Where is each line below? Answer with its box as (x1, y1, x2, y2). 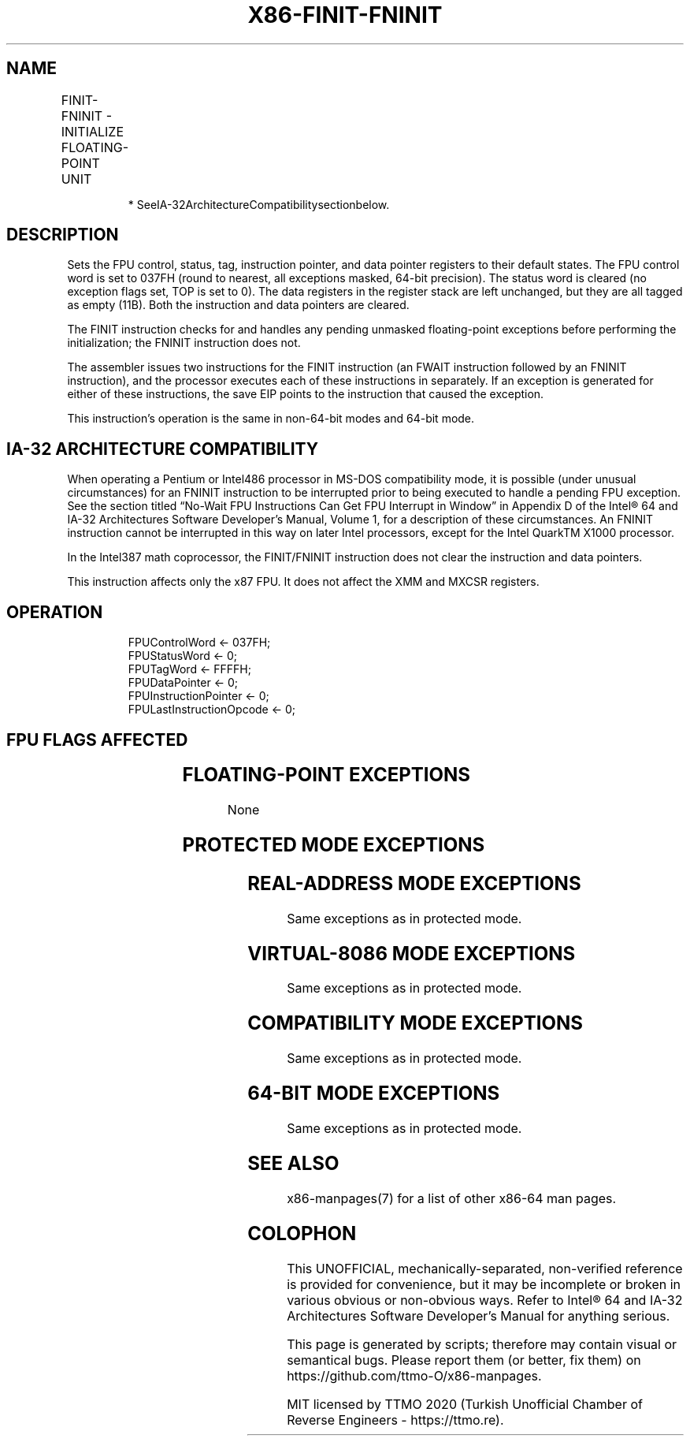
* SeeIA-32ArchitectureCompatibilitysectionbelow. (128, 197, 390, 211)
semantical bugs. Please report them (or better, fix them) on (287, 1351, 641, 1368)
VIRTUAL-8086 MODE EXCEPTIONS (247, 941, 576, 965)
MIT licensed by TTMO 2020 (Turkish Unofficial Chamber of (287, 1395, 643, 1412)
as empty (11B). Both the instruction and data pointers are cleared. (67, 298, 410, 312)
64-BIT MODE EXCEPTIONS (247, 1082, 500, 1105)
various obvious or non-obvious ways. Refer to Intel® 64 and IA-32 (287, 1291, 683, 1308)
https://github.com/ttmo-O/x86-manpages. (287, 1367, 542, 1384)
